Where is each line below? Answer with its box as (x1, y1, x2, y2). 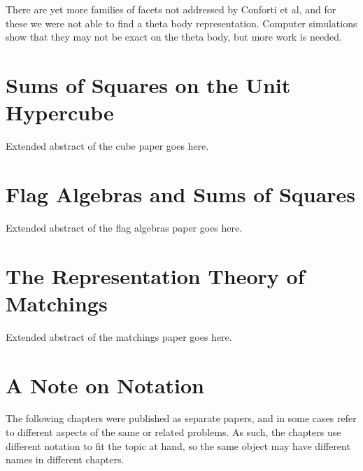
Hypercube (6, 98, 114, 127)
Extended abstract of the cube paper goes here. (6, 139, 209, 153)
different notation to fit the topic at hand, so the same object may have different (6, 438, 350, 453)
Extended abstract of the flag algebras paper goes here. (6, 220, 243, 234)
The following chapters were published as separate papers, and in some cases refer (6, 411, 357, 426)
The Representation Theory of (6, 261, 305, 290)
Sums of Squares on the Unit (6, 70, 291, 99)
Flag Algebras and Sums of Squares (6, 179, 356, 208)
